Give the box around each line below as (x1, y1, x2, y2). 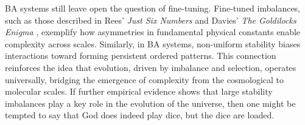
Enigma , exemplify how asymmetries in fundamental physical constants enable (5, 25, 301, 38)
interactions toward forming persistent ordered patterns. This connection (5, 49, 276, 62)
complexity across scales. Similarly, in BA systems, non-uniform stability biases (5, 37, 301, 50)
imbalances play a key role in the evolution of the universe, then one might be (5, 96, 296, 109)
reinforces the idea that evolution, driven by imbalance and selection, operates (5, 61, 296, 73)
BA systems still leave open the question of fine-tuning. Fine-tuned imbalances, (5, 2, 301, 14)
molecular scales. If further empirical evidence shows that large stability (5, 85, 273, 98)
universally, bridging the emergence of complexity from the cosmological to (5, 73, 284, 86)
